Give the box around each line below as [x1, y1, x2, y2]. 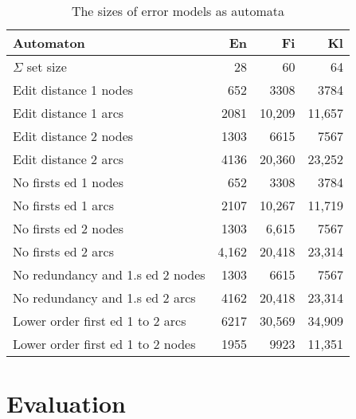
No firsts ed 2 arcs [13, 242, 114, 260]
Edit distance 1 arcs [13, 104, 124, 122]
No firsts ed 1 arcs [13, 196, 114, 214]
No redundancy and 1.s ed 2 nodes [13, 265, 205, 284]
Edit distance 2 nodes [13, 127, 134, 145]
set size [26, 57, 67, 76]
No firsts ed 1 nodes [13, 173, 123, 191]
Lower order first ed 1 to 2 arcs [13, 311, 186, 330]
